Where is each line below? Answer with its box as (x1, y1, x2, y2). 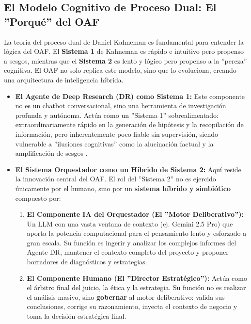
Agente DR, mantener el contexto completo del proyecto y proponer (27, 247, 229, 257)
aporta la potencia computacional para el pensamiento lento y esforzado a (27, 228, 247, 238)
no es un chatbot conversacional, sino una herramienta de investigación (15, 100, 226, 111)
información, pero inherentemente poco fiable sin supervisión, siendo (15, 129, 218, 139)
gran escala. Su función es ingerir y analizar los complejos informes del (27, 237, 236, 247)
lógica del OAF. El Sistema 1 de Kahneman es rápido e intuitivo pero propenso (4, 46, 244, 56)
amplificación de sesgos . (15, 148, 88, 158)
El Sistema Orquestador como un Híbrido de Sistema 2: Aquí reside (15, 164, 241, 174)
